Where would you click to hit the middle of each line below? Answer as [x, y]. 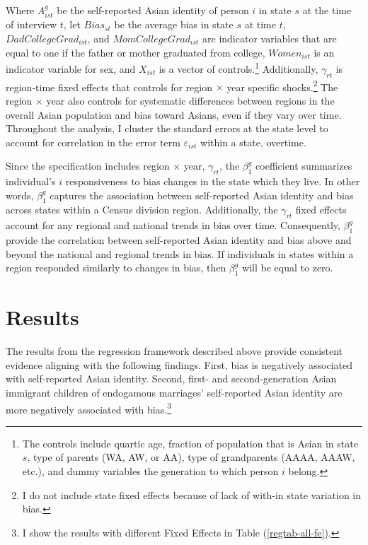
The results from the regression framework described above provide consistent [174, 351]
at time [260, 24]
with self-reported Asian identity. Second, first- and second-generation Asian [171, 379]
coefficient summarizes [304, 166]
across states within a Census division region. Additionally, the [142, 210]
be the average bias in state [174, 24]
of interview [31, 24]
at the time [327, 10]
